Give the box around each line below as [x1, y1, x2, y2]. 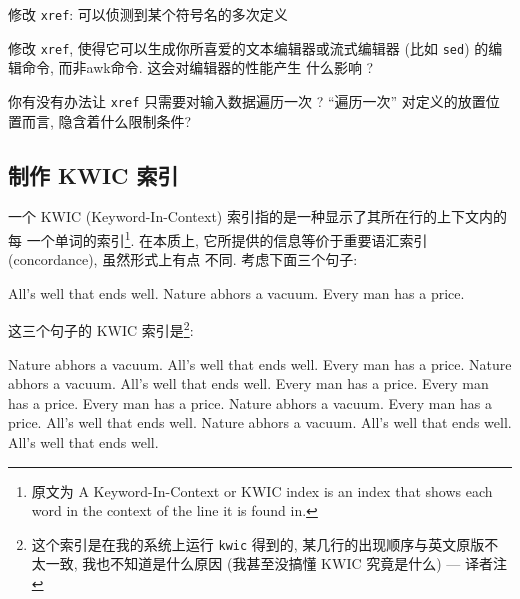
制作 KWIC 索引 [8, 159, 179, 190]
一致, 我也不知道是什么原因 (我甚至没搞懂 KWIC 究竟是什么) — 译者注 [45, 553, 507, 574]
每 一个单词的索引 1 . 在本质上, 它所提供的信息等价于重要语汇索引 [8, 226, 428, 250]
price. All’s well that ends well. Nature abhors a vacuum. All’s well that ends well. [8, 412, 512, 433]
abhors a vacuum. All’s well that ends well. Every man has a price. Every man [8, 373, 489, 394]
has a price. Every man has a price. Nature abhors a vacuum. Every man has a [8, 392, 492, 413]
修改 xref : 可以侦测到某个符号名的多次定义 [8, 4, 288, 24]
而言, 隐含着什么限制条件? [21, 110, 192, 131]
